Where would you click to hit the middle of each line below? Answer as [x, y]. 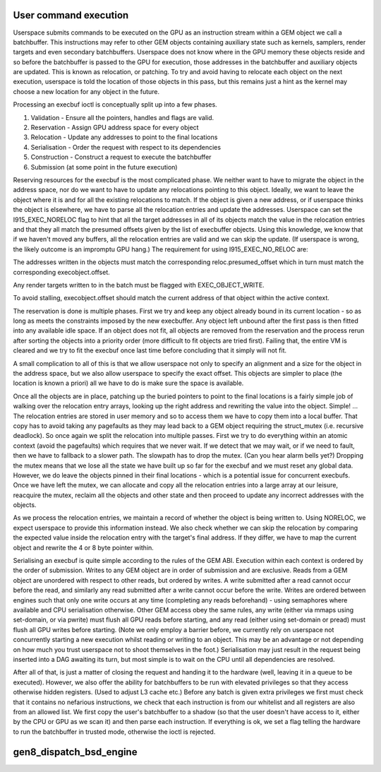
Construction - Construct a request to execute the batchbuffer [121, 157]
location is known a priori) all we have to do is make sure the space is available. [128, 383]
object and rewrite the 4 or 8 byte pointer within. [84, 547]
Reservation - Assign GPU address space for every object [115, 128]
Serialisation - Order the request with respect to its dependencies [126, 147]
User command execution [71, 15]
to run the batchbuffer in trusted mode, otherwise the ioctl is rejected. [114, 732]
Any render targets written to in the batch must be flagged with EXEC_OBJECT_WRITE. [139, 285]
